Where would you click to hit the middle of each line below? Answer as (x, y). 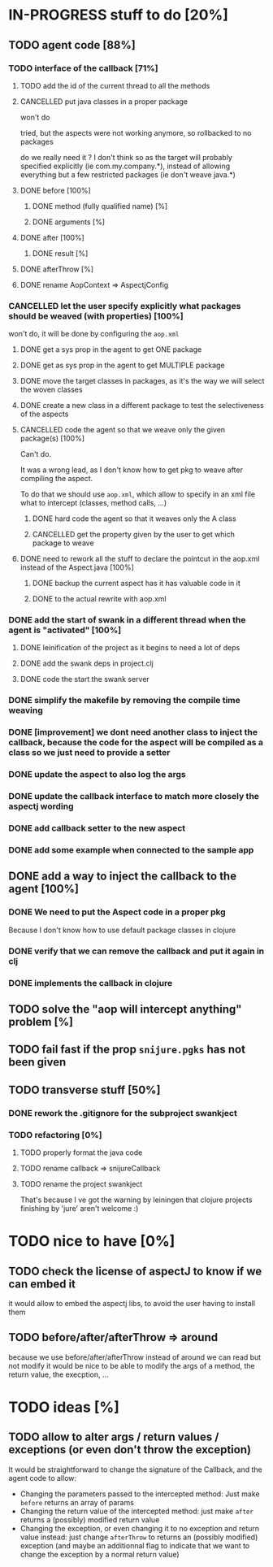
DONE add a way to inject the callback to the (123, 877)
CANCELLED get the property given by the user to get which (134, 535)
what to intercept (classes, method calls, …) (93, 503)
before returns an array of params (77, 1502)
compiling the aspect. (56, 479)
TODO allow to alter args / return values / (114, 1437)
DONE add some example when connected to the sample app (131, 850)
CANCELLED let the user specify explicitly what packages (125, 306)
